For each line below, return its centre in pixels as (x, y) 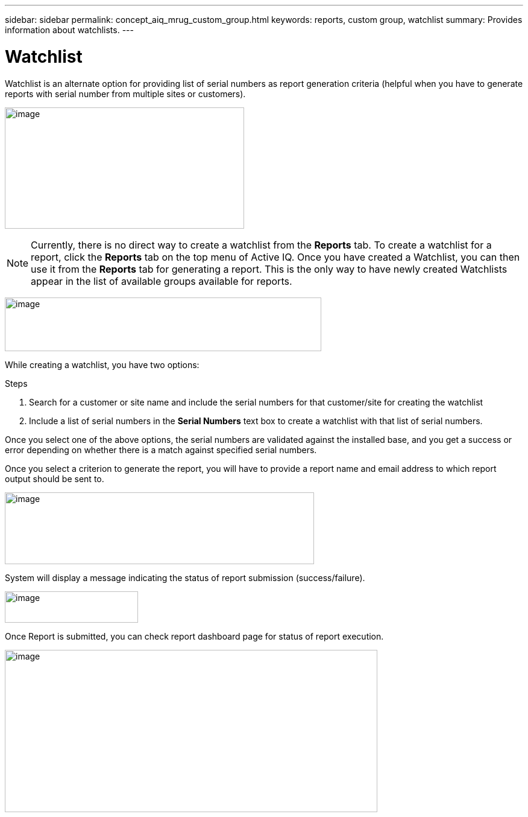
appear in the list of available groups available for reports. (162, 281)
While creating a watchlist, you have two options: (102, 364)
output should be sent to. (55, 478)
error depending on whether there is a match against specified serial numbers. (161, 450)
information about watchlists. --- (69, 30)
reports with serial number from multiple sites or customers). (125, 94)
